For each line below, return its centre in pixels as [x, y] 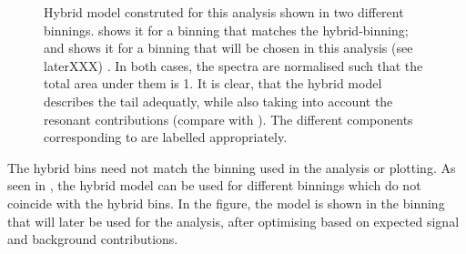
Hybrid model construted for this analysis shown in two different [224, 12]
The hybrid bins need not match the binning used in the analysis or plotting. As [232, 167]
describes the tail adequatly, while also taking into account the [218, 101]
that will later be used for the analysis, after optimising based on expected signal [233, 221]
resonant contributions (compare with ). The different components [228, 119]
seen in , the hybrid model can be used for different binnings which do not [214, 185]
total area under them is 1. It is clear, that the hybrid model [213, 83]
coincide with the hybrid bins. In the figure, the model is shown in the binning [226, 203]
